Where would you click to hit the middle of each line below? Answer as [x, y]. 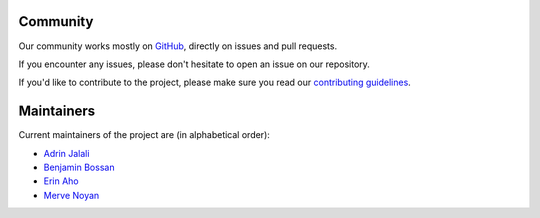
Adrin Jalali [66, 153]
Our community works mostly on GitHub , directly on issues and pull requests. [178, 46]
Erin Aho [61, 181]
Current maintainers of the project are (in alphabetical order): [144, 135]
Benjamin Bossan [79, 167]
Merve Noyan [71, 195]
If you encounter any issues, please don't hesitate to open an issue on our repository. [194, 64]
